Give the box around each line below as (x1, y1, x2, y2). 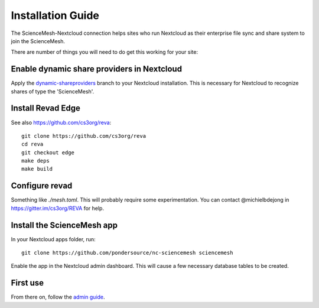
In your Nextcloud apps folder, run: (11, 235, 96, 242)
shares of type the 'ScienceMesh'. (11, 87, 95, 95)
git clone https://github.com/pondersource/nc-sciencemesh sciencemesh (21, 249, 233, 257)
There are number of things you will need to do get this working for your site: (11, 48, 198, 56)
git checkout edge (21, 149, 75, 156)
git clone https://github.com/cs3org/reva (21, 132, 147, 139)
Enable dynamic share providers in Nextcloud (11, 64, 183, 74)
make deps (21, 157, 50, 164)
